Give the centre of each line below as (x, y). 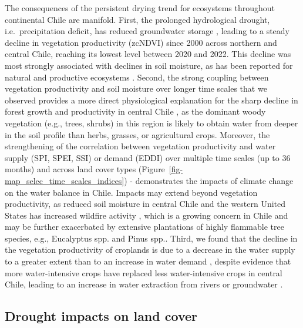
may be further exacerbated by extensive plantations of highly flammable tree (144, 227)
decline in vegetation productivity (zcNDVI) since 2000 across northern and (141, 42)
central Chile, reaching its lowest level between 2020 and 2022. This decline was (148, 54)
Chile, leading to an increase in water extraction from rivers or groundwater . (144, 284)
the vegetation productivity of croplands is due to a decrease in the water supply (150, 250)
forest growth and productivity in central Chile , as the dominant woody (135, 111)
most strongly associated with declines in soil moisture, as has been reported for (149, 65)
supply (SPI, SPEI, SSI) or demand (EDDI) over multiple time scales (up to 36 (148, 157)
